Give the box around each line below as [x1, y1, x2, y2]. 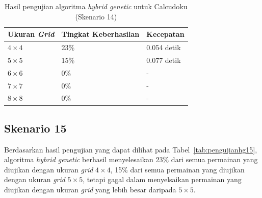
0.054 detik [146, 42, 181, 53]
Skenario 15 [4, 120, 67, 136]
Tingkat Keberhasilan [61, 29, 140, 39]
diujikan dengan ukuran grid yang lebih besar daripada [4, 184, 176, 195]
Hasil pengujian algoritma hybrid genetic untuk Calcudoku [5, 1, 188, 11]
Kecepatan [146, 29, 185, 39]
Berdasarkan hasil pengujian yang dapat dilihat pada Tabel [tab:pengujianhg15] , [4, 144, 257, 155]
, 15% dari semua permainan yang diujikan [110, 164, 245, 174]
